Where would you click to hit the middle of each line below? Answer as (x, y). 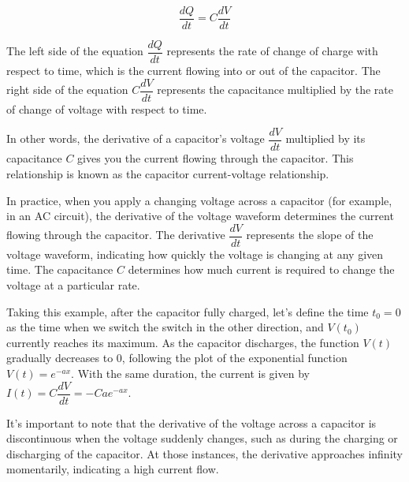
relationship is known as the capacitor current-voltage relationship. (168, 174)
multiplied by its (325, 138)
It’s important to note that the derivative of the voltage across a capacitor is (191, 422)
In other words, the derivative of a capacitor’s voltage (136, 138)
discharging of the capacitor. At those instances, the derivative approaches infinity (204, 453)
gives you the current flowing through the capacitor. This (216, 158)
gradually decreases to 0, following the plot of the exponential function (177, 358)
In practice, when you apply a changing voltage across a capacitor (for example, (199, 200)
